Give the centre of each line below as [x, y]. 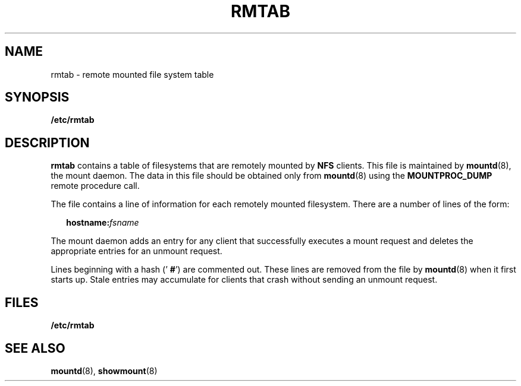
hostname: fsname [103, 223]
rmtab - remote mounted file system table [132, 74]
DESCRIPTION [47, 143]
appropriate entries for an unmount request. [136, 251]
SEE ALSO [35, 348]
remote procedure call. [95, 186]
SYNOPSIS [37, 97]
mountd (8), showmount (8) [104, 371]
